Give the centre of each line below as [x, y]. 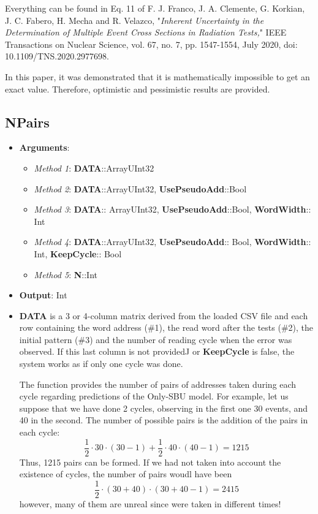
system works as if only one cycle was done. [101, 364]
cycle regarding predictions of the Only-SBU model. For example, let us [154, 396]
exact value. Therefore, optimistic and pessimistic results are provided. [138, 89]
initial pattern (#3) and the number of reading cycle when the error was [156, 339]
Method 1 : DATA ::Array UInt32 [94, 168]
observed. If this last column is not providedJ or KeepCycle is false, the [157, 351]
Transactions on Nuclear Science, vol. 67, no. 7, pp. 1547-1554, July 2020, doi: [151, 44]
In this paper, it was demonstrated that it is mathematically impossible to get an [157, 76]
